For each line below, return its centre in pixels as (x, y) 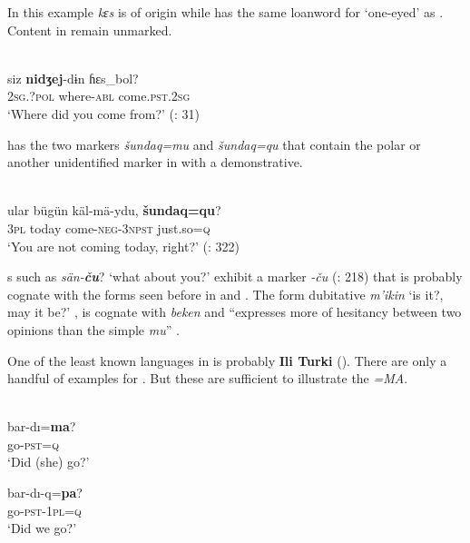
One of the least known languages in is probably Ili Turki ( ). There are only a (227, 360)
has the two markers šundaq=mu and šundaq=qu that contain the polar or (214, 144)
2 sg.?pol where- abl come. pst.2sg (99, 96)
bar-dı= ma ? (42, 426)
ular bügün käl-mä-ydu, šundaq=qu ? (114, 210)
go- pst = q (33, 444)
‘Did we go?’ (42, 528)
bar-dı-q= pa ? (45, 493)
